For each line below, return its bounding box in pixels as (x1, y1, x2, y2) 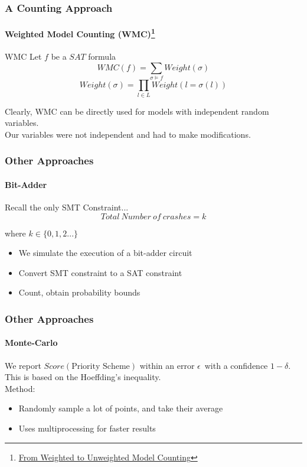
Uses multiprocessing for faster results (18, 421, 156, 434)
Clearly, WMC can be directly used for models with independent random (5, 105, 269, 117)
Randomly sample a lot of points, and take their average (18, 402, 223, 414)
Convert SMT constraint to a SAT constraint (18, 266, 182, 278)
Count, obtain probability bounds (18, 286, 141, 299)
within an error (139, 359, 195, 371)
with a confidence (204, 359, 268, 371)
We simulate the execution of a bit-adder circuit (18, 247, 192, 259)
